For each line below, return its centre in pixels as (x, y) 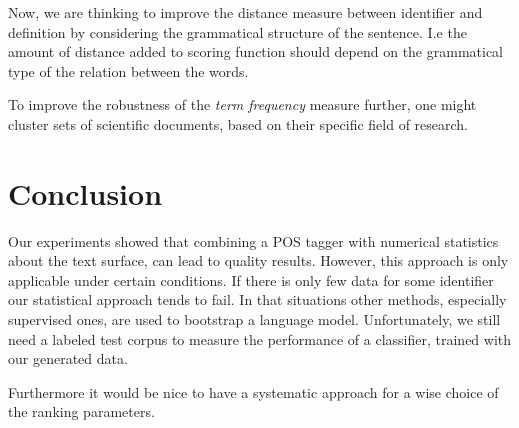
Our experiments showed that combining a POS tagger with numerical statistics (253, 240)
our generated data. (68, 358)
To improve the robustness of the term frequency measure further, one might (242, 104)
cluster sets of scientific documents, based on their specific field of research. (238, 123)
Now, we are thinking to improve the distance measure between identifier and (245, 12)
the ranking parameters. (81, 411)
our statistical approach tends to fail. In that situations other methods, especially (257, 299)
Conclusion (85, 192)
